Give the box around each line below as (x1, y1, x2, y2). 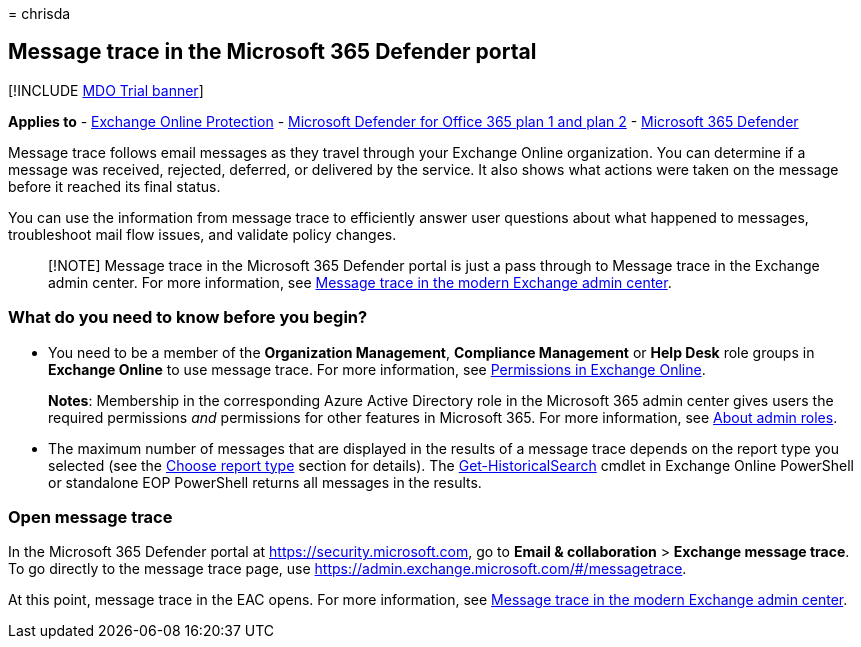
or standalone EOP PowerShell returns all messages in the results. (48, 473, 482, 491)
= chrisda (8, 5, 71, 22)
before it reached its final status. (8, 177, 221, 195)
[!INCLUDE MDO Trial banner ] (8, 81, 204, 99)
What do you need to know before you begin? (8, 307, 368, 328)
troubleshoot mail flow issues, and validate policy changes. (8, 225, 397, 243)
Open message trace (8, 506, 173, 527)
